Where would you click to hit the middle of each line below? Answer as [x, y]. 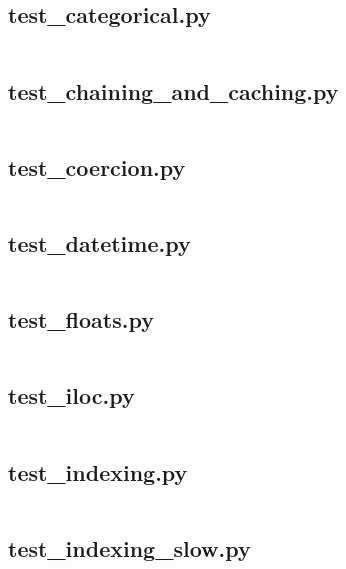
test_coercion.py [97, 166]
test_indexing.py [98, 471]
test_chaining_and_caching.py [173, 90]
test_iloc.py [71, 395]
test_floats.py [81, 319]
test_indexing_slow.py [129, 547]
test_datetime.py [99, 243]
